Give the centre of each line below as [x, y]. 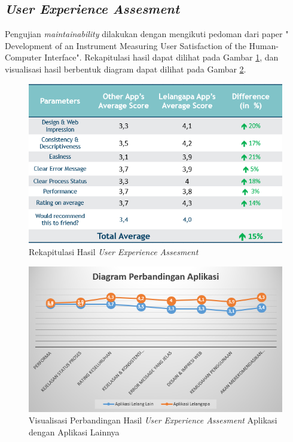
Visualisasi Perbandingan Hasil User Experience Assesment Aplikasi [153, 420]
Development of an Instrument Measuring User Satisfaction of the [126, 45]
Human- [264, 45]
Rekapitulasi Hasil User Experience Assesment [114, 252]
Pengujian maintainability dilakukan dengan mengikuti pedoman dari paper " [147, 34]
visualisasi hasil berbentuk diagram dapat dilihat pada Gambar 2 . [126, 69]
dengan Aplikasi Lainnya [74, 432]
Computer [23, 57]
